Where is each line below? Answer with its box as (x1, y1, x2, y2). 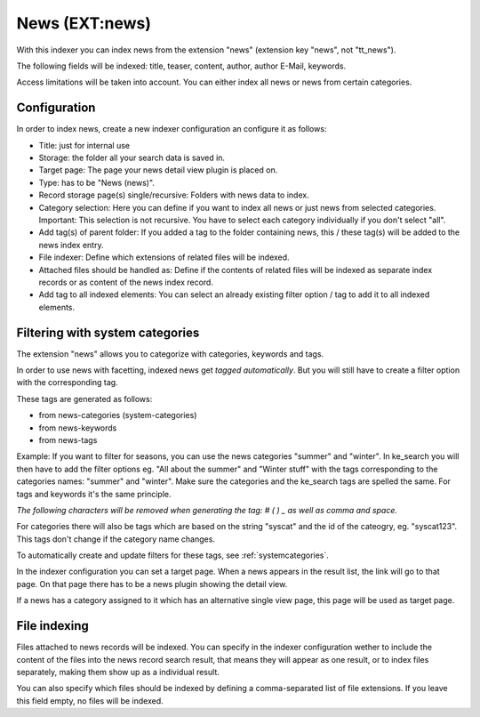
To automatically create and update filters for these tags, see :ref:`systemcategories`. (16, 550, 329, 560)
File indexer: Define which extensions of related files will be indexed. (38, 252, 290, 262)
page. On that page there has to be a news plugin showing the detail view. (16, 578, 288, 589)
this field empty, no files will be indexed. (16, 695, 164, 706)
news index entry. (38, 239, 104, 250)
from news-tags (38, 434, 98, 445)
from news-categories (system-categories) (38, 410, 197, 421)
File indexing (16, 618, 89, 633)
